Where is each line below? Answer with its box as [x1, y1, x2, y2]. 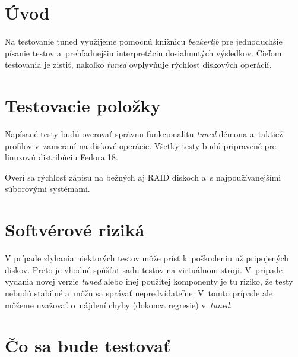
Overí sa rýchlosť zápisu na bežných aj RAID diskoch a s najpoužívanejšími [5, 170, 281, 183]
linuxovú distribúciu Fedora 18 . [5, 151, 118, 163]
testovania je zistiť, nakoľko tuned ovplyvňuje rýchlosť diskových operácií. [5, 58, 272, 71]
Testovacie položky [5, 93, 161, 118]
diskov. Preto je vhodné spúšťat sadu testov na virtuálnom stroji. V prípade [5, 263, 283, 276]
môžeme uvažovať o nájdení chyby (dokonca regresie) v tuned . [5, 298, 232, 311]
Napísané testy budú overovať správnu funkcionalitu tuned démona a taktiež [5, 128, 283, 140]
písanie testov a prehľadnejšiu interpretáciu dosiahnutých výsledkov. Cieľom [5, 46, 282, 59]
